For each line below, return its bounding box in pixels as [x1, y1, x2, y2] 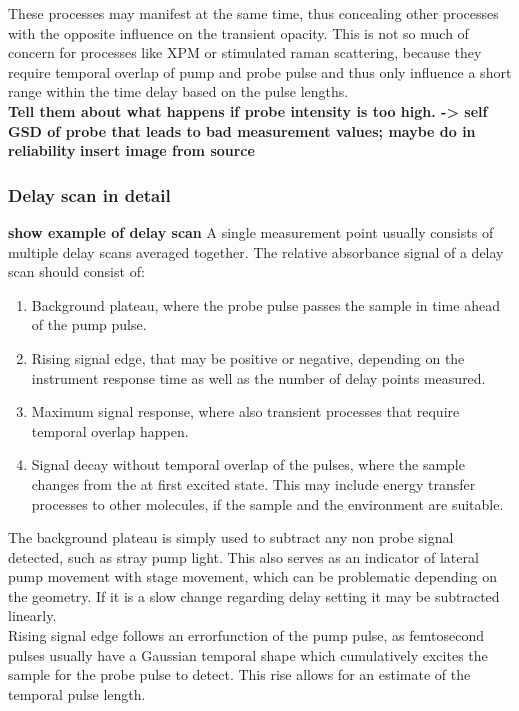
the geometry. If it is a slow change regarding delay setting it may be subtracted [8, 585, 500, 606]
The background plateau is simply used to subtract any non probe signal [8, 527, 454, 548]
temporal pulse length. [8, 683, 146, 704]
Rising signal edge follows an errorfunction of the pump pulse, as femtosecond [8, 625, 484, 646]
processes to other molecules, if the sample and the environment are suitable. [31, 493, 504, 514]
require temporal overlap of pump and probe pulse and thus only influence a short [8, 61, 512, 82]
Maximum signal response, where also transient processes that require [31, 401, 460, 422]
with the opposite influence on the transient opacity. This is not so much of [8, 22, 469, 43]
